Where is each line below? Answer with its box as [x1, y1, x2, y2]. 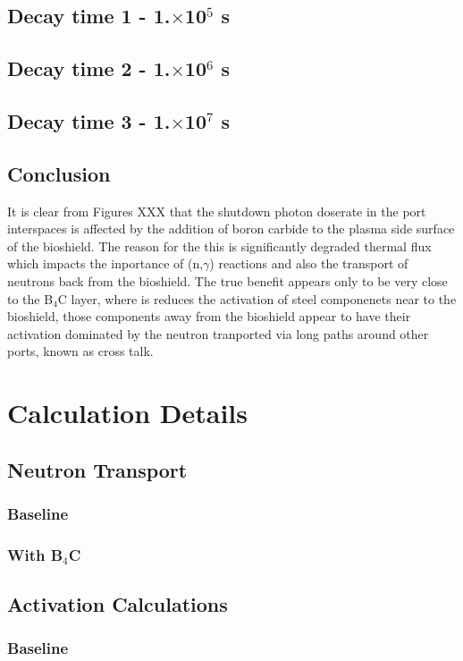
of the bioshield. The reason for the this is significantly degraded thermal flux [7, 236, 432, 255]
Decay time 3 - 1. [7, 106, 171, 134]
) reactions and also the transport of [209, 254, 408, 273]
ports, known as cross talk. [7, 342, 154, 360]
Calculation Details [7, 394, 248, 431]
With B [7, 543, 63, 565]
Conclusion [7, 159, 111, 187]
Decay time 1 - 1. [7, 2, 171, 30]
